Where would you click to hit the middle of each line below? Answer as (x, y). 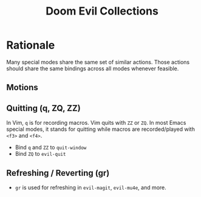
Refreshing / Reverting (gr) (58, 173)
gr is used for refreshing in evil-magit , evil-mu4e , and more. (91, 187)
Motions (22, 88)
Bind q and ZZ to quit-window (51, 147)
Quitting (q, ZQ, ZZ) (43, 108)
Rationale (31, 45)
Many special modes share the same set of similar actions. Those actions (98, 62)
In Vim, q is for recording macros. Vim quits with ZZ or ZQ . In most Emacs (96, 123)
